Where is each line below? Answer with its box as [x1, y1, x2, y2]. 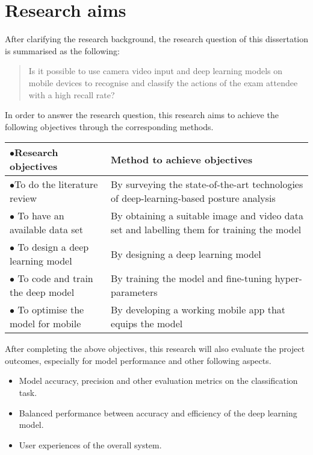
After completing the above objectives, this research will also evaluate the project [5, 342, 305, 355]
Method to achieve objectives [111, 152, 253, 166]
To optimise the [17, 303, 84, 317]
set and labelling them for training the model [111, 222, 302, 237]
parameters [111, 285, 158, 300]
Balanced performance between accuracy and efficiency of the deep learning [19, 406, 297, 419]
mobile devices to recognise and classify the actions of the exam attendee [28, 76, 298, 89]
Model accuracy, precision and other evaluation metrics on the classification [19, 374, 298, 387]
